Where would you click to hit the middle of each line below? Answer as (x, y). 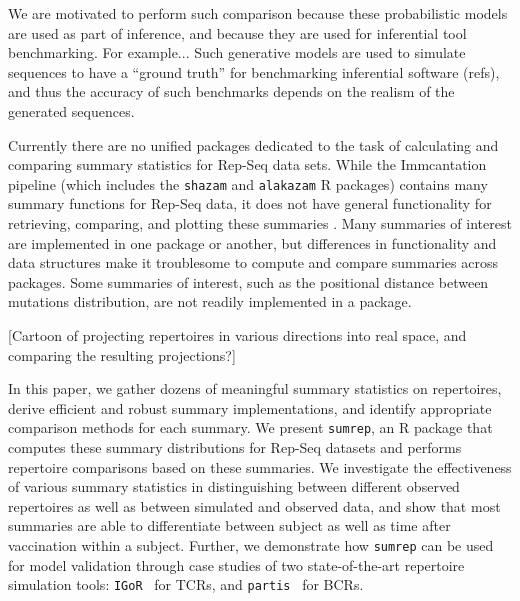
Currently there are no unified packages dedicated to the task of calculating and (253, 144)
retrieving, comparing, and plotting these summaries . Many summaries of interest (260, 223)
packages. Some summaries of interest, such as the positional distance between (248, 281)
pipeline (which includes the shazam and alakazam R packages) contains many (248, 183)
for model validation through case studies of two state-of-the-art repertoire (236, 564)
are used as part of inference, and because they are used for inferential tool (237, 32)
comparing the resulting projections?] (122, 354)
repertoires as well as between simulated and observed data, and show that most (254, 505)
